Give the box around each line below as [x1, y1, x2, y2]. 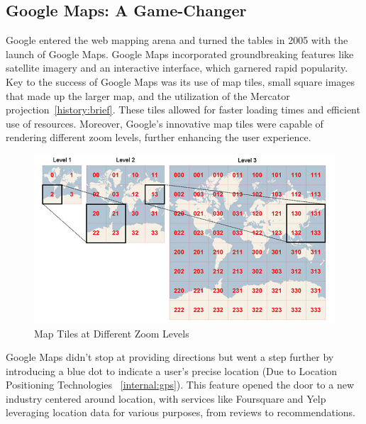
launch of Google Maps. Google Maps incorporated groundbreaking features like [6, 46, 354, 61]
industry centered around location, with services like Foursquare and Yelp [6, 391, 326, 406]
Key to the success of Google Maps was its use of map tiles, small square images [6, 74, 355, 89]
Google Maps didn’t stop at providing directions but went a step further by [6, 350, 334, 364]
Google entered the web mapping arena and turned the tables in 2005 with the [6, 33, 348, 48]
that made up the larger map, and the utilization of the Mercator [6, 88, 290, 103]
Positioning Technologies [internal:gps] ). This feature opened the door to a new [6, 377, 355, 392]
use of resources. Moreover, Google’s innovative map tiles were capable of [6, 116, 323, 130]
